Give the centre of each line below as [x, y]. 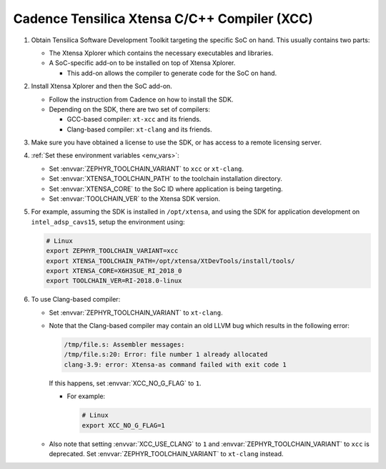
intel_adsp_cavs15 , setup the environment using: [108, 222]
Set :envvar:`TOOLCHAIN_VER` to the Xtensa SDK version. [135, 199]
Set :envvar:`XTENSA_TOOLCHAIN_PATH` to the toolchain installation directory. [165, 179]
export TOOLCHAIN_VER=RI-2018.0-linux [114, 281]
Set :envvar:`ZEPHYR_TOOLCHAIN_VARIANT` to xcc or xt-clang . [147, 169]
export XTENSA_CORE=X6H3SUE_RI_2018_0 [114, 271]
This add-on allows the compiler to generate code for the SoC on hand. [172, 73]
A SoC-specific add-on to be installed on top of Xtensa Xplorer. [142, 63]
